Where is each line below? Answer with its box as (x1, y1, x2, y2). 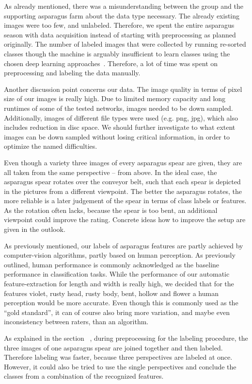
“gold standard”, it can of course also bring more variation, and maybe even (4, 307, 230, 317)
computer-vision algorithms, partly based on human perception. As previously (4, 250, 236, 260)
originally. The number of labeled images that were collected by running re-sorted (4, 39, 246, 49)
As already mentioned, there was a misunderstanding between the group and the (4, 1, 243, 11)
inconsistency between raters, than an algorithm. (4, 316, 149, 327)
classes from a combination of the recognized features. (4, 371, 164, 381)
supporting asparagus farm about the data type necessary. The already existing (4, 10, 240, 20)
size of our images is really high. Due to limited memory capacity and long (4, 93, 226, 104)
